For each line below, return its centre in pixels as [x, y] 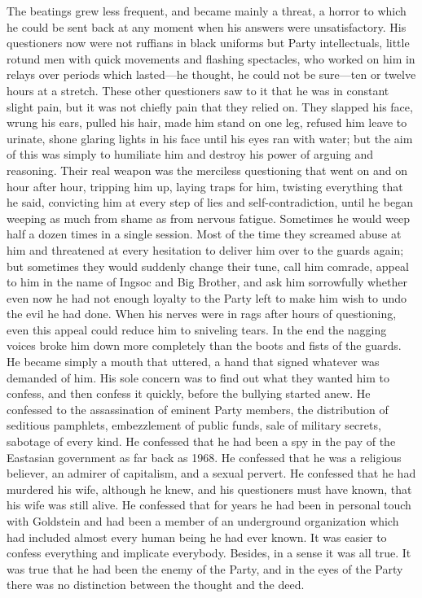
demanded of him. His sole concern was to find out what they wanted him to [198, 377]
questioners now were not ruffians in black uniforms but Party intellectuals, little [208, 43]
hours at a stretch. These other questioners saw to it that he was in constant [198, 90]
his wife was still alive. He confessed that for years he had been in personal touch [209, 505]
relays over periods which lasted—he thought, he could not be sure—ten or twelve [211, 74]
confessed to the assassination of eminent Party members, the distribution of [198, 409]
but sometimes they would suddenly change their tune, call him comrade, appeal [208, 266]
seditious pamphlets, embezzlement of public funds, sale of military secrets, [194, 425]
